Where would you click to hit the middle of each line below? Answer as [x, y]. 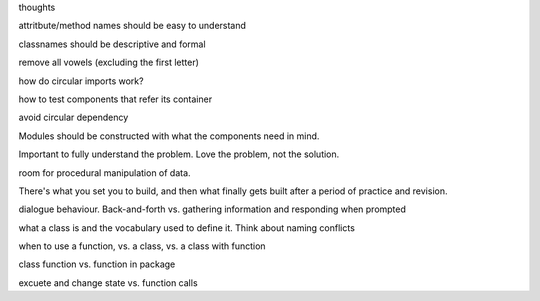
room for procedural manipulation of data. [104, 172]
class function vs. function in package [97, 264]
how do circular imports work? [81, 81]
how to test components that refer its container [115, 99]
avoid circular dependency [73, 117]
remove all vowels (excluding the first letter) [109, 62]
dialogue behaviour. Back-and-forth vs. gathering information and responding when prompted [212, 209]
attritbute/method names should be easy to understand [132, 26]
